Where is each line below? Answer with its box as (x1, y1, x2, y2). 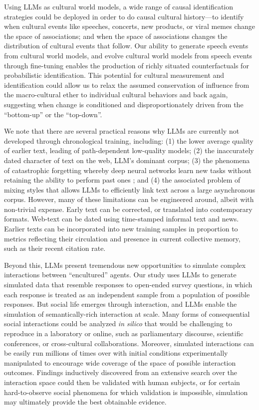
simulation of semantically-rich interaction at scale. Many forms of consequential (4, 308, 250, 319)
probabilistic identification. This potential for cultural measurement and (4, 70, 225, 80)
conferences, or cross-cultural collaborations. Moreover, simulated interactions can (4, 338, 254, 348)
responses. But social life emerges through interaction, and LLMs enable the (4, 299, 237, 309)
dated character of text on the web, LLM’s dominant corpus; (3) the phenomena (4, 155, 250, 165)
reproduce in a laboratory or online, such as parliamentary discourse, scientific (4, 328, 244, 338)
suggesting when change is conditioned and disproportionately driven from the (4, 99, 244, 109)
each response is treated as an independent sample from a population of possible (4, 289, 250, 299)
